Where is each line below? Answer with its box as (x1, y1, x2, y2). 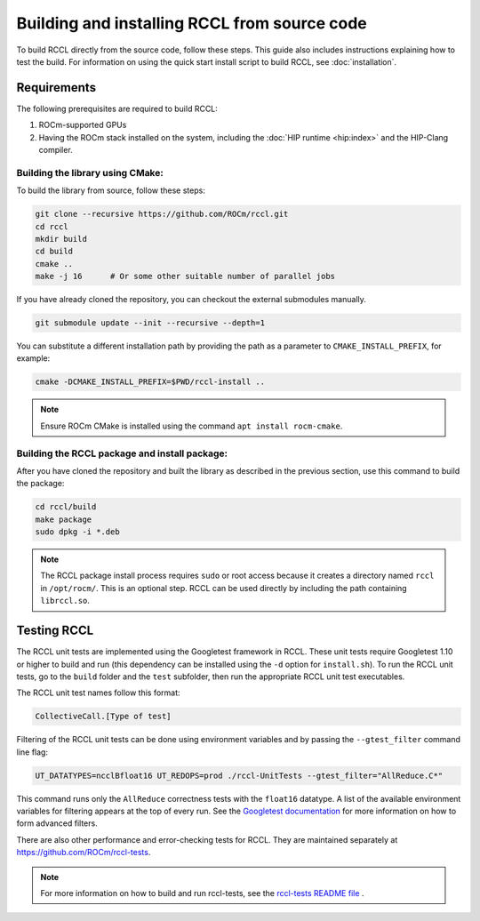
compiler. (38, 145, 73, 156)
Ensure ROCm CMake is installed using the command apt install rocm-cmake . (40, 420, 343, 431)
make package (35, 514, 92, 525)
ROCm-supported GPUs (38, 120, 127, 131)
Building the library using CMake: (16, 166, 164, 179)
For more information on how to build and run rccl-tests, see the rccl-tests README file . (40, 888, 364, 898)
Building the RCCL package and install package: (16, 447, 228, 460)
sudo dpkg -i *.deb (35, 527, 120, 537)
